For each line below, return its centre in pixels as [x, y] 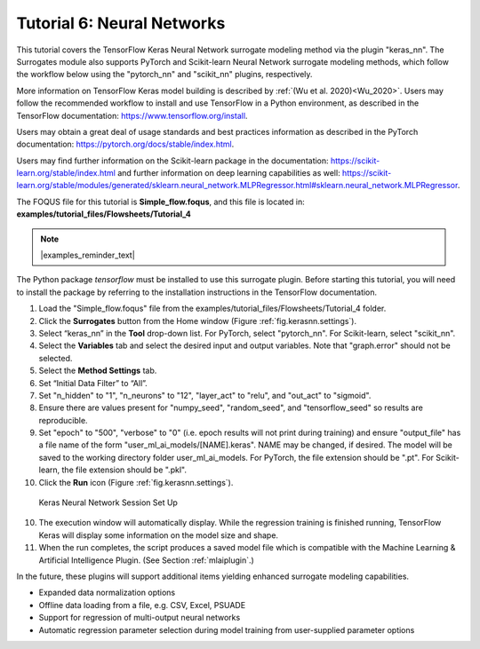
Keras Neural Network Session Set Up [108, 503]
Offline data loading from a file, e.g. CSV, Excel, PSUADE [142, 605]
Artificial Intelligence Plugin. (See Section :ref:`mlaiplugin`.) [147, 560]
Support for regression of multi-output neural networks [140, 618]
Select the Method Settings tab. [98, 371]
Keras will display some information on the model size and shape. [159, 535]
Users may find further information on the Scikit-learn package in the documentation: [172, 161]
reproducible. [63, 420]
